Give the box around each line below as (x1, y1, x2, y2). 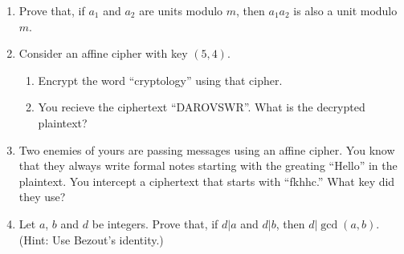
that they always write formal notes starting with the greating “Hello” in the (18, 157, 398, 174)
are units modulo (139, 2, 223, 18)
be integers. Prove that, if (92, 215, 218, 232)
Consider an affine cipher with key (18, 45, 188, 62)
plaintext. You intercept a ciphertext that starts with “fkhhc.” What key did (18, 172, 395, 189)
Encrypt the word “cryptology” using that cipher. (38, 71, 283, 88)
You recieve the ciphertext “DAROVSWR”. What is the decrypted (38, 99, 365, 115)
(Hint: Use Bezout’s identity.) (18, 231, 164, 248)
